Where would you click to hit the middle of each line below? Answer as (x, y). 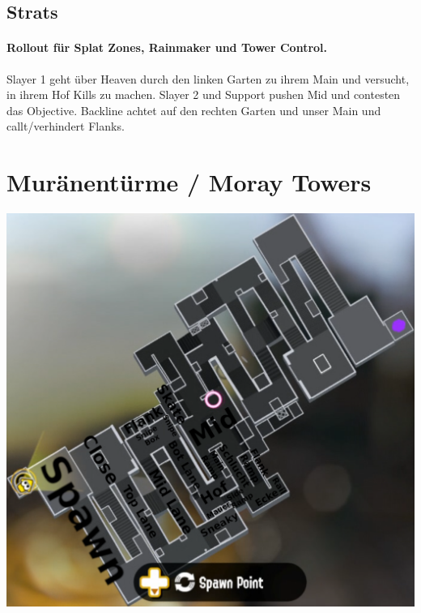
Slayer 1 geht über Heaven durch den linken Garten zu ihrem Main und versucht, (208, 78)
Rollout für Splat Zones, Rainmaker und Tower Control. (167, 47)
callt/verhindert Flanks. (66, 126)
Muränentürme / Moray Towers (189, 182)
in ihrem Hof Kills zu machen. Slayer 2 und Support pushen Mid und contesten (204, 94)
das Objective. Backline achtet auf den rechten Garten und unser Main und (194, 110)
